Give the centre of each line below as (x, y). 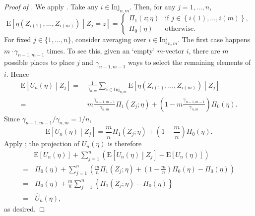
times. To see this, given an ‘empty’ (101, 50)
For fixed (18, 39)
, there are (204, 50)
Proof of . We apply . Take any (51, 6)
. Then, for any (153, 6)
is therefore (125, 143)
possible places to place (39, 62)
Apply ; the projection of (42, 143)
